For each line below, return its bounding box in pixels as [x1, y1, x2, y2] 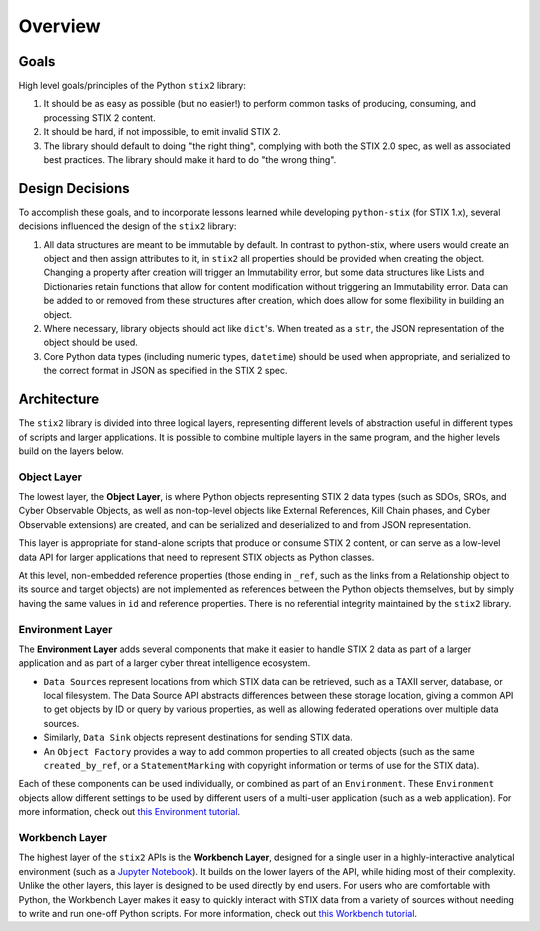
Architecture [18, 391, 100, 408]
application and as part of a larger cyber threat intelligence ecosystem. [18, 657, 311, 669]
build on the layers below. [18, 445, 124, 457]
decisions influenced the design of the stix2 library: [18, 220, 237, 232]
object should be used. [43, 336, 139, 349]
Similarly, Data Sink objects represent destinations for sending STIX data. [43, 731, 354, 744]
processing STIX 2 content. [43, 111, 156, 124]
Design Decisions [18, 180, 130, 197]
